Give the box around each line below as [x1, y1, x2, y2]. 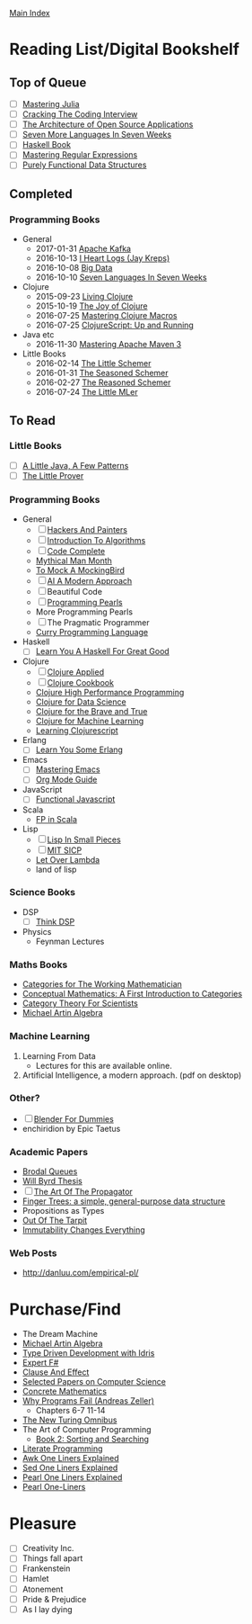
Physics [22, 926, 52, 937]
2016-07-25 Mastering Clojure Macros [35, 310, 178, 321]
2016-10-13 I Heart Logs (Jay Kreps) [35, 253, 170, 264]
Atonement [22, 1584, 64, 1594]
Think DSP [35, 916, 75, 927]
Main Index [9, 8, 51, 18]
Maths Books [9, 958, 68, 971]
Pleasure [9, 1513, 77, 1533]
